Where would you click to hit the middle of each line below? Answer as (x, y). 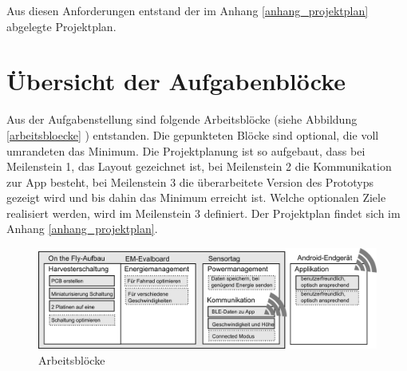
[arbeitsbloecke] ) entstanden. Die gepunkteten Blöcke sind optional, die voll (193, 134)
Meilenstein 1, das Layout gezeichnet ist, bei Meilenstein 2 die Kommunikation (199, 166)
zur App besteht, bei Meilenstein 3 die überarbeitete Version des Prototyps (190, 182)
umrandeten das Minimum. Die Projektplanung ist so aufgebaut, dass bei (186, 150)
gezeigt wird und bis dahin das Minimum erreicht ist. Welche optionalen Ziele (196, 197)
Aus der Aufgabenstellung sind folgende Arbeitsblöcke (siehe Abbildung (182, 119)
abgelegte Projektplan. (61, 26)
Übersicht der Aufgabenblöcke (176, 81)
